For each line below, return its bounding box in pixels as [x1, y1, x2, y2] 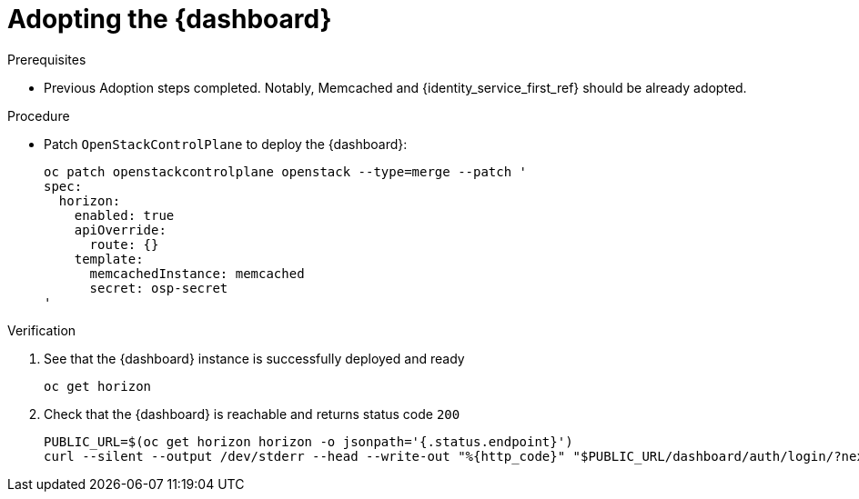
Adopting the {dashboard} [7, 4, 332, 35]
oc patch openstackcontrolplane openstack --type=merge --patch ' [44, 164, 528, 179]
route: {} [89, 236, 159, 252]
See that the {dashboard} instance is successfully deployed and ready [44, 350, 465, 366]
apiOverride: [74, 222, 167, 237]
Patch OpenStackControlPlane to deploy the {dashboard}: [44, 135, 408, 152]
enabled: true [74, 207, 175, 223]
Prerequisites [7, 51, 86, 67]
